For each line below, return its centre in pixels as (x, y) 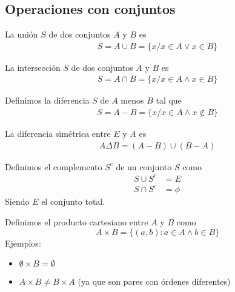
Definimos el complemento (54, 166)
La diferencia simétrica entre (58, 134)
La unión (22, 34)
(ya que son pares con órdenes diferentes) (154, 281)
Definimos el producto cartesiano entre (77, 221)
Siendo (17, 201)
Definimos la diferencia (47, 100)
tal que (169, 100)
